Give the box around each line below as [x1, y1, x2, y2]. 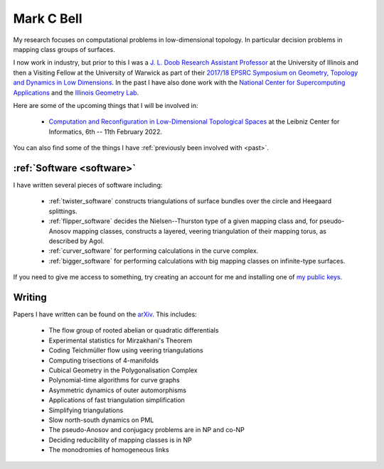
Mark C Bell [13, 11, 82, 26]
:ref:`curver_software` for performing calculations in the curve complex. [48, 247, 259, 255]
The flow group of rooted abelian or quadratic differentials [48, 326, 219, 335]
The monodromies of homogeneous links [48, 446, 170, 454]
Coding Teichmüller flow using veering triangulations [48, 346, 203, 355]
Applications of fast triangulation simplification [48, 396, 185, 404]
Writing [13, 291, 48, 303]
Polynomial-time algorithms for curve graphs [48, 376, 181, 384]
